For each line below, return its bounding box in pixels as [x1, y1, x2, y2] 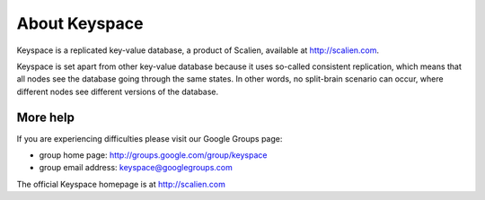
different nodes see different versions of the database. [16, 86, 219, 97]
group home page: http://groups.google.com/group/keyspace [39, 150, 268, 161]
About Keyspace [16, 13, 144, 33]
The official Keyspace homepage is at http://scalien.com [16, 178, 226, 189]
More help [16, 109, 75, 125]
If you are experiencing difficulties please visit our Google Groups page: [16, 133, 283, 143]
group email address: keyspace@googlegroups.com [39, 162, 234, 173]
